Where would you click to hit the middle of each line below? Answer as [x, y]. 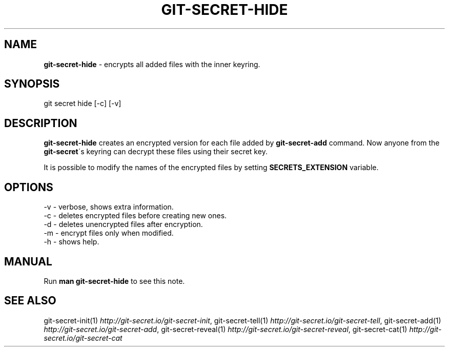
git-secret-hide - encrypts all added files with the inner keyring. [152, 64]
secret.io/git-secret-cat [83, 338]
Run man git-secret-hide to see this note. [114, 281]
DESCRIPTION [41, 123]
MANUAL [28, 261]
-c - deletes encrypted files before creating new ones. [135, 216]
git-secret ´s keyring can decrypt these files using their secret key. [156, 152]
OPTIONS [29, 187]
